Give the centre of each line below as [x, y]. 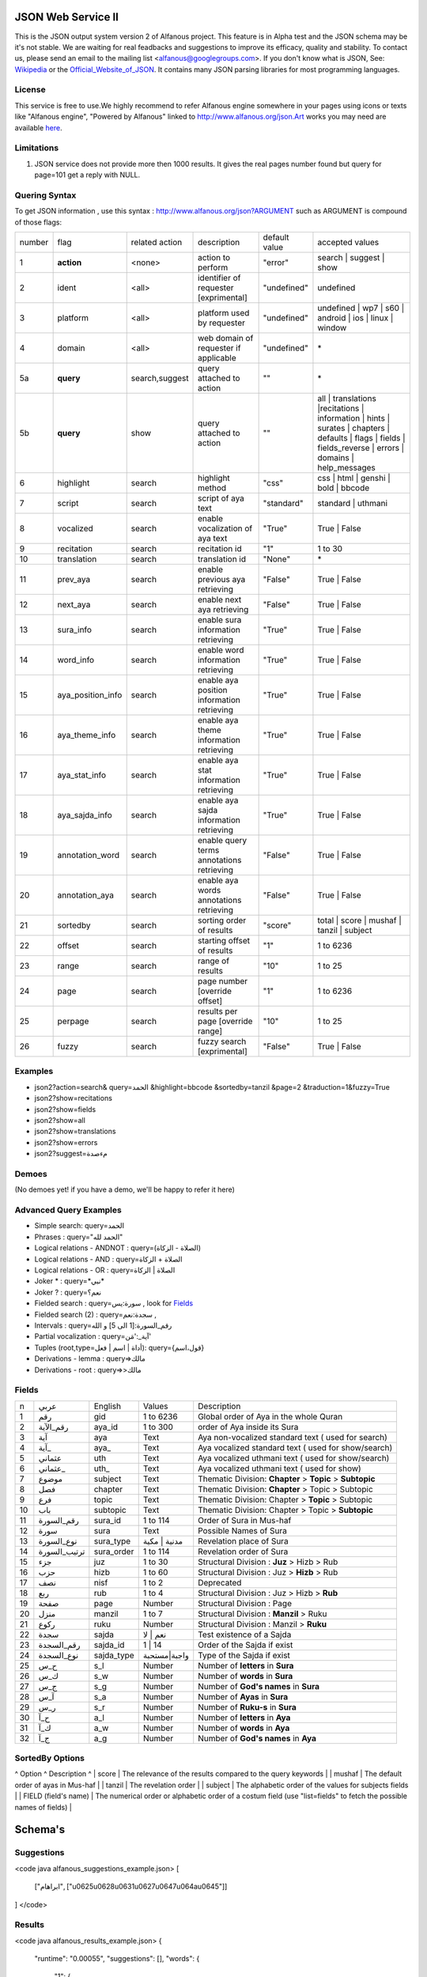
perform [213, 267]
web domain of [226, 338]
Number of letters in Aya [244, 1718]
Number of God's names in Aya [257, 1738]
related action [157, 243]
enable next [220, 599]
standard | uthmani [352, 504]
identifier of [219, 278]
